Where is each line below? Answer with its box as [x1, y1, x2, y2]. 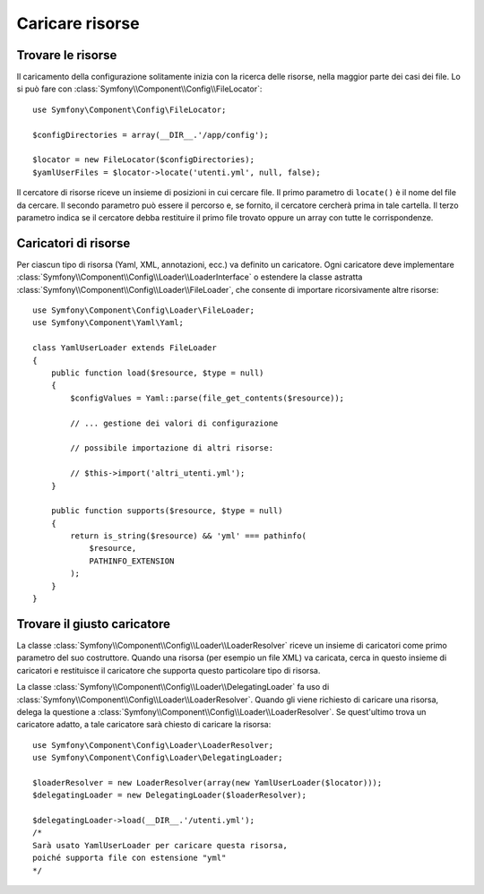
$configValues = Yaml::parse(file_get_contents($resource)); [70, 392, 345, 403]
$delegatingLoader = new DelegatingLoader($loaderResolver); [32, 790, 307, 801]
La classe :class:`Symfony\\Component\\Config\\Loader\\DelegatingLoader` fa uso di [16, 682, 330, 692]
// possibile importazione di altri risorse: [70, 443, 273, 453]
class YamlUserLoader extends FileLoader [32, 343, 217, 353]
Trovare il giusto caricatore [16, 616, 170, 632]
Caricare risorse [16, 13, 140, 33]
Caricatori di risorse [16, 236, 131, 251]
